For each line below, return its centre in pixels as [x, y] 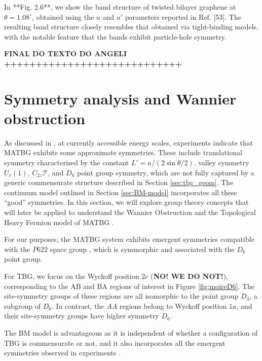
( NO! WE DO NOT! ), [190, 276]
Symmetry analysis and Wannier [120, 98]
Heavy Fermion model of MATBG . [59, 222]
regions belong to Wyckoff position [173, 305]
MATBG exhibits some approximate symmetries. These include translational [123, 152]
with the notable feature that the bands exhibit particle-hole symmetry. [115, 36]
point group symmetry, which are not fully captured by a [166, 172]
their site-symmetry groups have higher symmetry [82, 316]
